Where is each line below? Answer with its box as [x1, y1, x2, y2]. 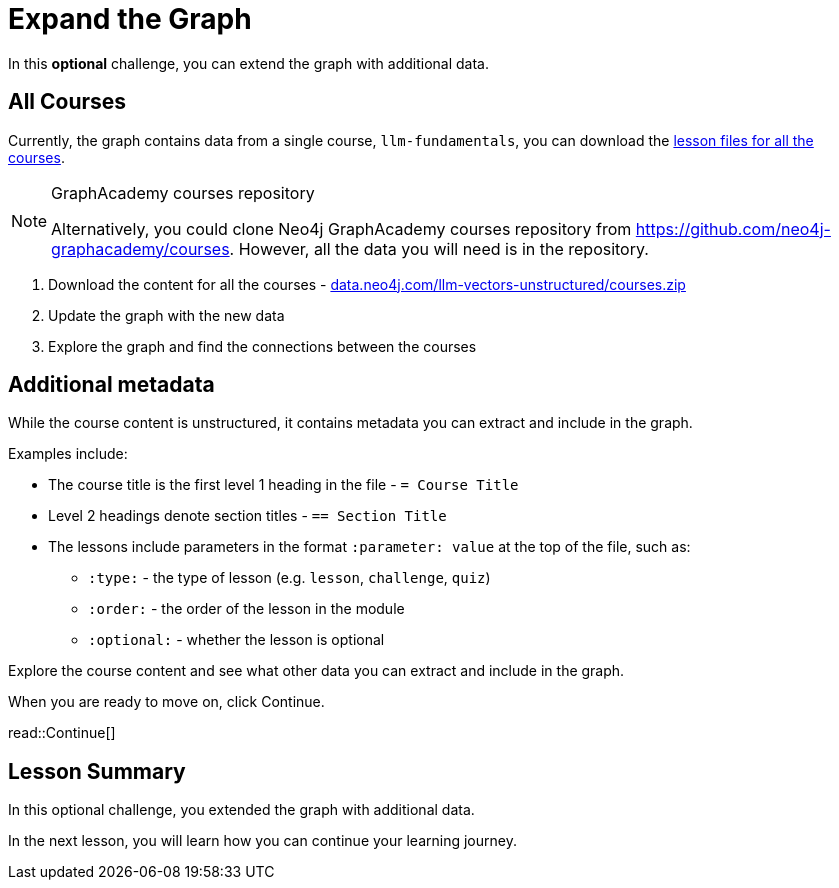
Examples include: [8, 445, 128, 463]
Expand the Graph [8, 2, 252, 36]
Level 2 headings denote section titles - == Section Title [48, 507, 447, 525]
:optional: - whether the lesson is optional [88, 631, 385, 649]
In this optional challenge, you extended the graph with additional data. [8, 801, 475, 819]
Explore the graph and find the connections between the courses [48, 337, 477, 355]
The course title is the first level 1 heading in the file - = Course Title [48, 476, 519, 494]
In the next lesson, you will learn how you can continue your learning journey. [8, 832, 517, 850]
